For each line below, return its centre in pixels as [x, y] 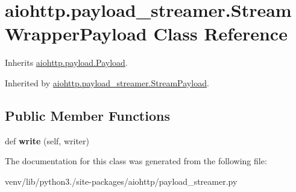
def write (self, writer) [47, 140]
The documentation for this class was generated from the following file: [136, 161]
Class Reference [220, 34]
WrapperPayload [76, 34]
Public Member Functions [87, 115]
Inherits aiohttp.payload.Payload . [66, 62]
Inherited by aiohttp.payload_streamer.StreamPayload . [107, 82]
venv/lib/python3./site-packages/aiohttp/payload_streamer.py [121, 181]
